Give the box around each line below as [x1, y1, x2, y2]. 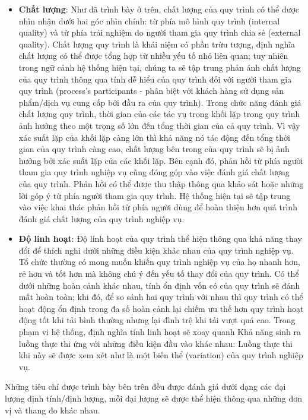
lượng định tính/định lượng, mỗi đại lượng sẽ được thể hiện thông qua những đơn [5, 392, 303, 404]
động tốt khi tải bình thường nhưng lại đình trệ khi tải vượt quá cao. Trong [18, 314, 296, 326]
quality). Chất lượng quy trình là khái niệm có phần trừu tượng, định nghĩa [18, 37, 296, 50]
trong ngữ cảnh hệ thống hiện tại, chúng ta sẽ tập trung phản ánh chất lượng [18, 61, 301, 73]
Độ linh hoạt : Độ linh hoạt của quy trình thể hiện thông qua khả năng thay [18, 232, 302, 245]
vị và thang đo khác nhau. [5, 403, 100, 416]
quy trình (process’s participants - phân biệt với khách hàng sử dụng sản [18, 84, 284, 97]
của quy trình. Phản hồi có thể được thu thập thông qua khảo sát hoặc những [18, 177, 304, 190]
